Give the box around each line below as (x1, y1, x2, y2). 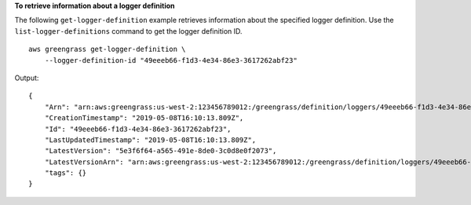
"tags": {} (44, 169, 87, 178)
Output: (14, 73, 39, 82)
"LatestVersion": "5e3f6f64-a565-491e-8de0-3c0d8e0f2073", (44, 146, 277, 156)
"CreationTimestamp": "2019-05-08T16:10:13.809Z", (44, 114, 244, 123)
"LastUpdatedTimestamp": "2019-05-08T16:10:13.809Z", (44, 135, 257, 145)
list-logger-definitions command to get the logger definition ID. (14, 26, 243, 35)
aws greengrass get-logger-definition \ (28, 45, 186, 54)
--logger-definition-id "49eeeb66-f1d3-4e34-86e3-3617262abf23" (44, 56, 298, 64)
